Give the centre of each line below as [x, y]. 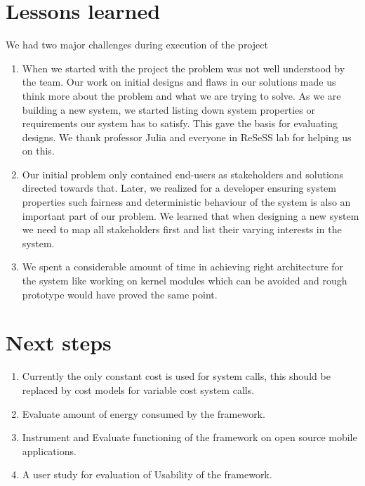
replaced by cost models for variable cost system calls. [138, 389]
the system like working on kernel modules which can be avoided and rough [185, 281]
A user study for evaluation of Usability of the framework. [147, 474]
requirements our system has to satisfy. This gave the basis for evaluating [180, 123]
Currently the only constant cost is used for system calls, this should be [176, 376]
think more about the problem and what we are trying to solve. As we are [181, 95]
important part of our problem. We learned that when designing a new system [191, 215]
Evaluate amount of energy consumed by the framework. [144, 413]
